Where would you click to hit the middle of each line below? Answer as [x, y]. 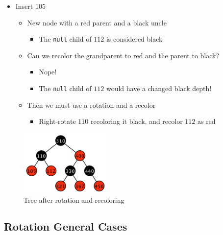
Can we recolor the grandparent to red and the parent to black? [123, 55]
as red [206, 121]
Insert [24, 6]
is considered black [134, 39]
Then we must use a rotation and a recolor [91, 105]
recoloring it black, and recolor [137, 121]
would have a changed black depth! [159, 88]
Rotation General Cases [66, 226]
